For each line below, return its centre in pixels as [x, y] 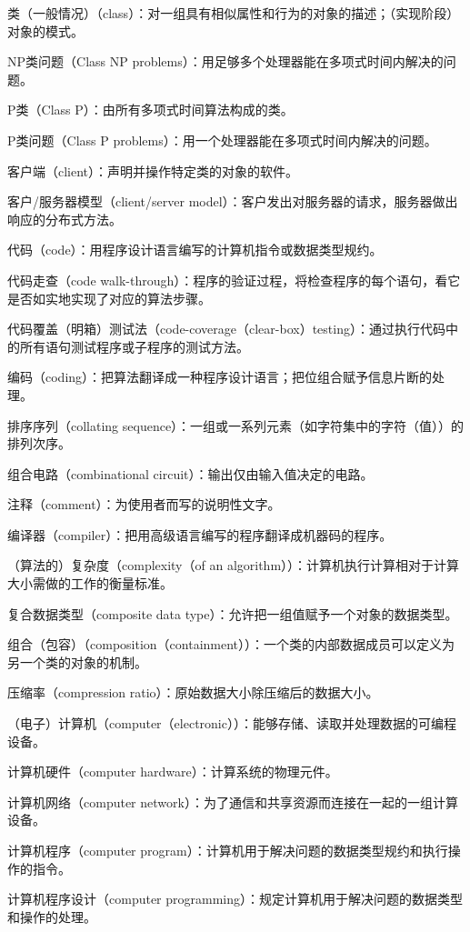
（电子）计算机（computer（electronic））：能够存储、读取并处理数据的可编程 [232, 723]
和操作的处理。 [52, 916]
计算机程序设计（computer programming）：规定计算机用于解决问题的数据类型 [235, 899]
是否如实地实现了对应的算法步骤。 [109, 298]
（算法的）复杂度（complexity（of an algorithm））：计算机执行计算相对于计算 [234, 565]
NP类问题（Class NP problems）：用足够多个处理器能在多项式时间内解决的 [225, 61]
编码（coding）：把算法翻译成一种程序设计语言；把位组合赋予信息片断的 [220, 377]
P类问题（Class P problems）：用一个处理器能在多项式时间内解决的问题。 [222, 140]
